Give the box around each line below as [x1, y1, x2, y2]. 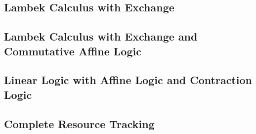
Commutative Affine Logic [4, 43, 141, 58]
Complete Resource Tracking [4, 116, 155, 131]
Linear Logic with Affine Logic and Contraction [4, 72, 252, 88]
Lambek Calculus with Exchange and [4, 29, 198, 44]
